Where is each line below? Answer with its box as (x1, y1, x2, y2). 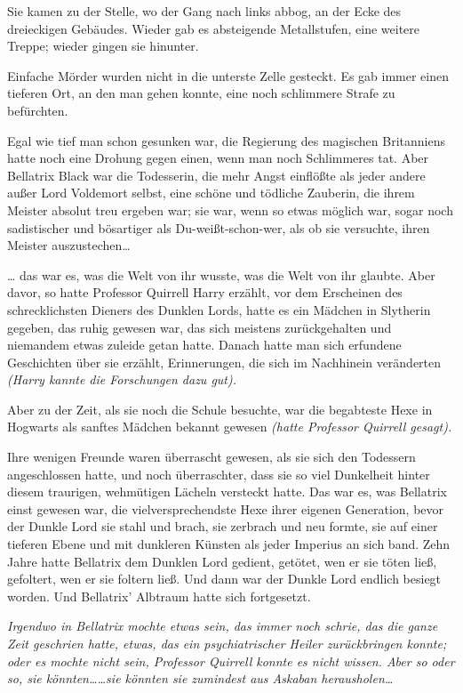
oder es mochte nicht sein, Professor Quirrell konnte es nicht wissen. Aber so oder (7, 651, 455, 670)
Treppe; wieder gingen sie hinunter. (7, 36, 199, 55)
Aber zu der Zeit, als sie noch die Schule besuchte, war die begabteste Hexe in (7, 399, 433, 418)
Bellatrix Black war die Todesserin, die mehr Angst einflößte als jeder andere (7, 165, 426, 184)
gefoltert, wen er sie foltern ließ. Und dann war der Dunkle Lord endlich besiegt (7, 569, 442, 588)
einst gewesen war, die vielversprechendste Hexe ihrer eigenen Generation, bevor (7, 499, 444, 518)
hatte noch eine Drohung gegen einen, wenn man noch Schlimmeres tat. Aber (7, 149, 429, 167)
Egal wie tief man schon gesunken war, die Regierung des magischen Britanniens (7, 131, 445, 149)
